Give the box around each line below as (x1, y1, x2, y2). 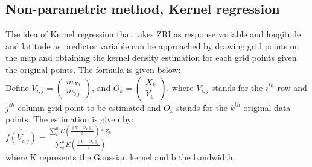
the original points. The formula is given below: (5, 63, 181, 75)
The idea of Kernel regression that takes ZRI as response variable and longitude (5, 28, 301, 40)
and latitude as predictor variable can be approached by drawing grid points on (5, 39, 299, 52)
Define (5, 81, 29, 93)
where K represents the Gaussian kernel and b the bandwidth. (5, 151, 235, 163)
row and (277, 81, 307, 93)
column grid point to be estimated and (18, 101, 161, 113)
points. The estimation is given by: (5, 113, 134, 125)
